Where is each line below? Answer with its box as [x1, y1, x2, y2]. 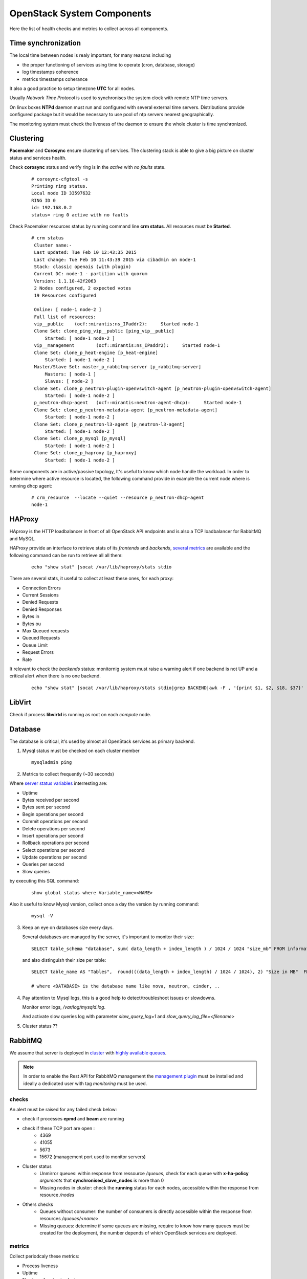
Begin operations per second [22, 811, 84, 817]
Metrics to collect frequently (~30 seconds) [22, 770, 115, 777]
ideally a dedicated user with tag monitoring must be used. [23, 1080, 147, 1087]
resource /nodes [39, 1192, 75, 1198]
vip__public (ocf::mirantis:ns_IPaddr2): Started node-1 [34, 321, 199, 327]
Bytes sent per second [22, 804, 70, 810]
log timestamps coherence [22, 69, 79, 75]
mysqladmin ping [31, 760, 72, 765]
